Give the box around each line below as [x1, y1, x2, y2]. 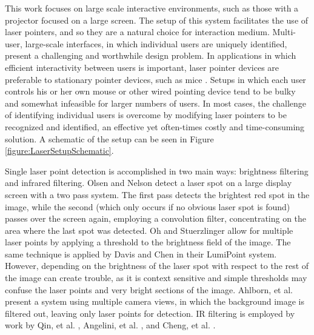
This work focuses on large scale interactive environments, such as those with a [5, 2, 299, 14]
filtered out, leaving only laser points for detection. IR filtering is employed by [5, 307, 295, 319]
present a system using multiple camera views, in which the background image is [5, 295, 305, 308]
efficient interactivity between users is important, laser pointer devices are [5, 61, 279, 73]
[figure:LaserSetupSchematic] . [5, 144, 114, 157]
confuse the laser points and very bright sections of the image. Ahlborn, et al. [5, 283, 293, 296]
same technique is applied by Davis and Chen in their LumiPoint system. [5, 247, 277, 260]
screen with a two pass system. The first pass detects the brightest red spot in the [5, 188, 310, 201]
